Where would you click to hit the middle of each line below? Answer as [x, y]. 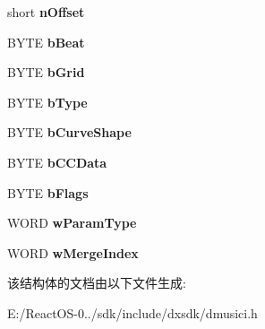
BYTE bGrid [46, 72]
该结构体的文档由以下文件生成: [97, 283]
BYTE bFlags [48, 192]
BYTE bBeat [46, 42]
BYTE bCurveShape [69, 132]
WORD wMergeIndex [73, 252]
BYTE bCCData [57, 162]
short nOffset [46, 12]
